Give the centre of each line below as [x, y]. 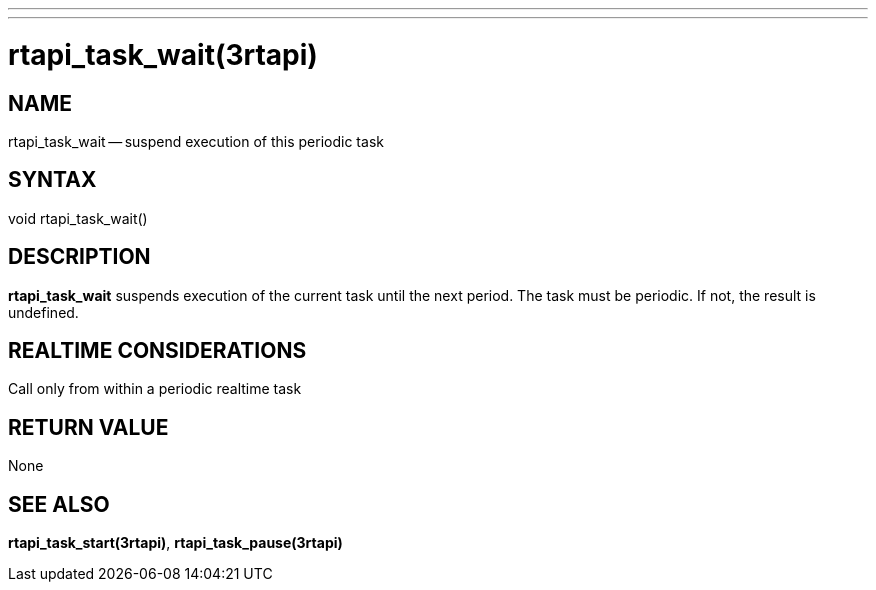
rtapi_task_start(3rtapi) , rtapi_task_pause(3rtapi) [175, 543]
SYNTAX [52, 180]
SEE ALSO [59, 504]
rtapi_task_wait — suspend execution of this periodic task [196, 141]
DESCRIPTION [79, 257]
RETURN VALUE [88, 427]
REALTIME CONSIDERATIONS [157, 351]
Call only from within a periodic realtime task [155, 389]
